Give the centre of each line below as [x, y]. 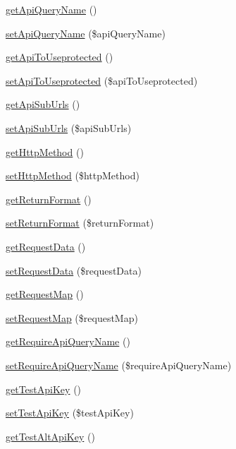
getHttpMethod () [45, 151]
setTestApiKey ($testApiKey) [70, 413]
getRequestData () [46, 246]
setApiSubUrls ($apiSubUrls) [69, 127]
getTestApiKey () [44, 389]
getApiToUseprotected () [60, 57]
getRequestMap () [45, 294]
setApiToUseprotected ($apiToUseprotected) [102, 80]
